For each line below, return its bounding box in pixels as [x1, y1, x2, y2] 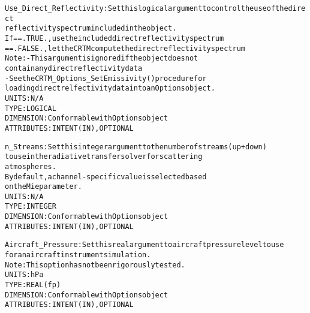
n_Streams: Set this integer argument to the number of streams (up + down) [5, 142, 267, 151]
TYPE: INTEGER [5, 202, 56, 211]
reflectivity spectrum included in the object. [5, 24, 177, 33]
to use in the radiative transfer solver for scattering [5, 152, 203, 161]
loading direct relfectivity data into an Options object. [5, 84, 215, 93]
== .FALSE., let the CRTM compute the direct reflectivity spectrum [5, 44, 245, 53]
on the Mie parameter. [5, 182, 82, 191]
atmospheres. [5, 162, 56, 171]
